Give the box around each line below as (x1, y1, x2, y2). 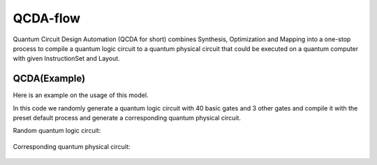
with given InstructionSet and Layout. (13, 55, 120, 63)
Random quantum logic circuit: (13, 127, 101, 135)
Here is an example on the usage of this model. (13, 91, 149, 99)
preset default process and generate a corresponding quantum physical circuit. (13, 114, 241, 122)
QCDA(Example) (13, 73, 86, 85)
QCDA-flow (13, 10, 80, 26)
